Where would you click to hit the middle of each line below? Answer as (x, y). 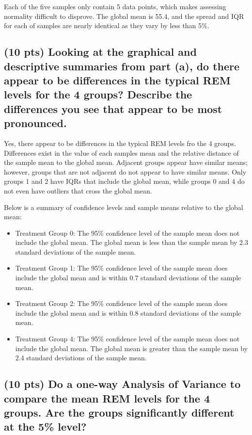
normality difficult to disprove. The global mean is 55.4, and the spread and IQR (124, 16)
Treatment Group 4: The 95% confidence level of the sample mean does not (127, 339)
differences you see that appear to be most (113, 108)
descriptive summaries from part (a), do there (122, 66)
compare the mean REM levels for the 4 (107, 398)
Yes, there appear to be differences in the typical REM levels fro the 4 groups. (120, 143)
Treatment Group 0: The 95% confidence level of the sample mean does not (127, 233)
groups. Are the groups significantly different (119, 412)
